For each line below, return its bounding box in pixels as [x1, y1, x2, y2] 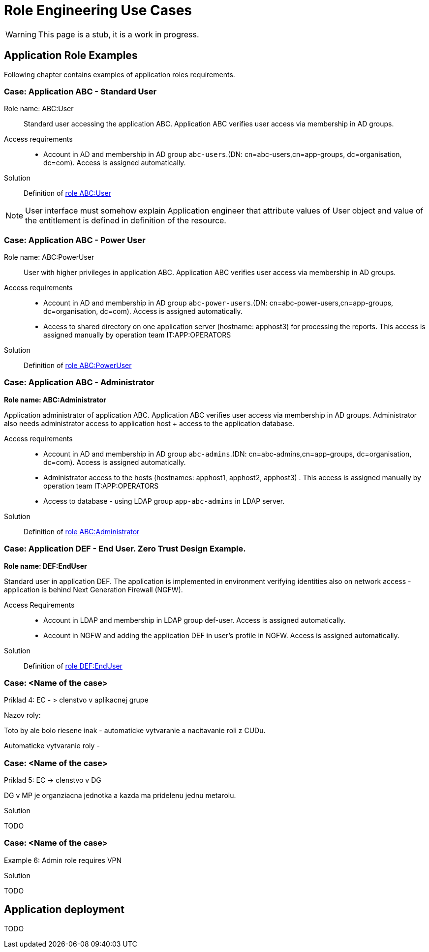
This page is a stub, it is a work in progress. [38, 29, 199, 39]
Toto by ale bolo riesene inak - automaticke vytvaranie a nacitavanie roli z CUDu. [4, 726, 266, 735]
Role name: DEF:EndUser [4, 561, 87, 570]
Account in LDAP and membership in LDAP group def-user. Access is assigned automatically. [43, 615, 346, 624]
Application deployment [4, 903, 124, 916]
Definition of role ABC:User [24, 189, 111, 198]
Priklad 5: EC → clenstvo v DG [4, 776, 101, 785]
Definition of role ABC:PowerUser [24, 361, 132, 370]
